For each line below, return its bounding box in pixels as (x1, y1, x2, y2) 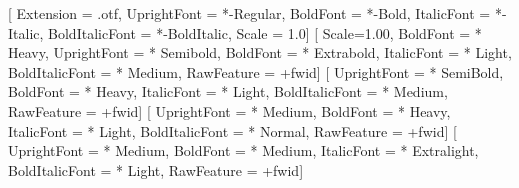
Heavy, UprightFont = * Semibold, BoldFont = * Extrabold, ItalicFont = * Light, (8, 42, 512, 63)
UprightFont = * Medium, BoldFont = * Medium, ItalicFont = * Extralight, (8, 140, 479, 161)
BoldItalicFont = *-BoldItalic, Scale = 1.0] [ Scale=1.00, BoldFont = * (48, 22, 482, 43)
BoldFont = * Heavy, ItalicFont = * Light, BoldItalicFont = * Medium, (8, 81, 448, 102)
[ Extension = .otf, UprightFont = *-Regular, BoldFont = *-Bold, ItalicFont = (8, 3, 491, 23)
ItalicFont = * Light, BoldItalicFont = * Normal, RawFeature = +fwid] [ (8, 120, 457, 141)
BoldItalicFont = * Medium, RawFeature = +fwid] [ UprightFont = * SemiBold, (8, 61, 504, 82)
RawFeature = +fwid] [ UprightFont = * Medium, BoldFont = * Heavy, (8, 100, 451, 121)
